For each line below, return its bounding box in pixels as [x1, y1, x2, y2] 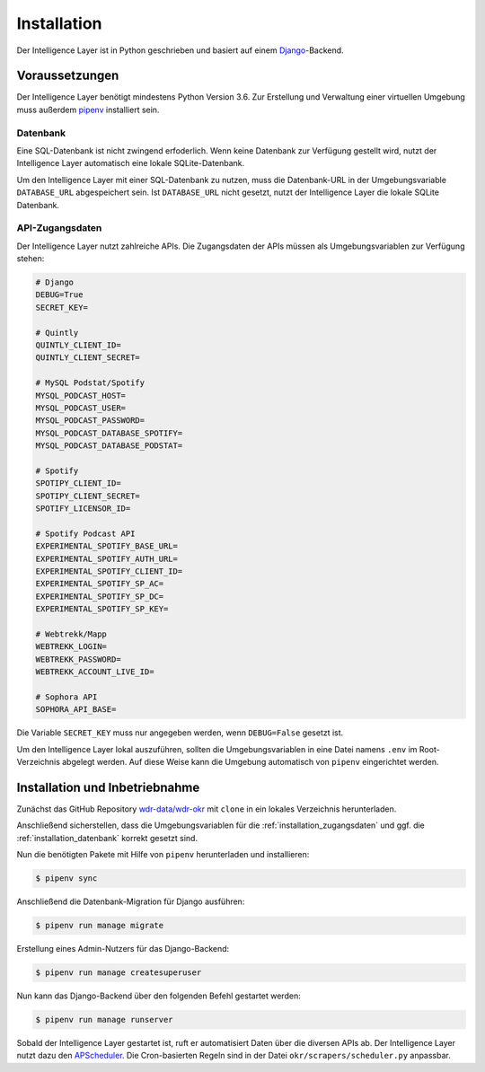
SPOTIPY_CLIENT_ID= [35, 479, 121, 488]
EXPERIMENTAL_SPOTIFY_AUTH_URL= [35, 553, 179, 564]
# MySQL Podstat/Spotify [35, 378, 145, 388]
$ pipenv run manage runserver [35, 1015, 174, 1025]
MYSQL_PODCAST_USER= [35, 402, 126, 413]
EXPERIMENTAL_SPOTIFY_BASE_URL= [35, 541, 179, 551]
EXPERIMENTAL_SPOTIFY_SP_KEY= [35, 604, 169, 614]
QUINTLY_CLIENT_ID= [35, 340, 121, 350]
